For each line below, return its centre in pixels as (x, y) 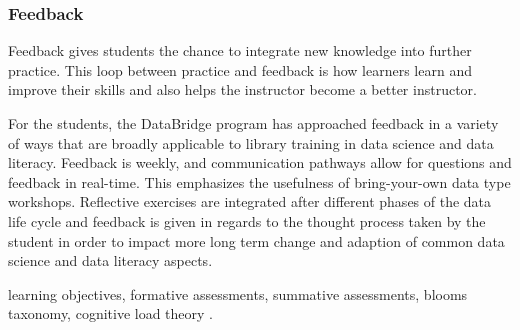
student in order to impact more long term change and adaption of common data (256, 240)
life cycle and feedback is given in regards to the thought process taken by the (247, 220)
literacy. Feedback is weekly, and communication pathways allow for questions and (260, 162)
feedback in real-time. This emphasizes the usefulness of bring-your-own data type (259, 181)
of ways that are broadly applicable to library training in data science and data (251, 142)
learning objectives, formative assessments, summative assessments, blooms (238, 293)
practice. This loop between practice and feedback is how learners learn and (240, 69)
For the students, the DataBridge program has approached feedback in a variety (253, 123)
